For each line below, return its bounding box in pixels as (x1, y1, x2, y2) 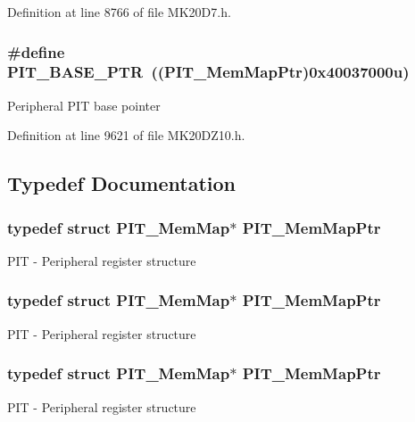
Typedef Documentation (7, 170, 236, 197)
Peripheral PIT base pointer (7, 95, 161, 114)
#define (7, 40, 65, 62)
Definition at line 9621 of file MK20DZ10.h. (7, 126, 245, 145)
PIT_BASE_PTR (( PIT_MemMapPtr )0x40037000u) (7, 61, 410, 83)
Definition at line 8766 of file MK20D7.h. (7, 3, 231, 21)
